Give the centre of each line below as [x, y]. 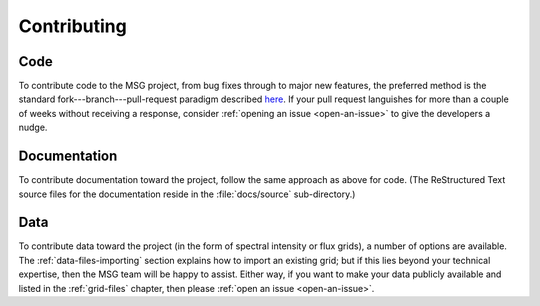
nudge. [33, 127]
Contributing [72, 26]
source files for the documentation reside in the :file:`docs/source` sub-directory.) [187, 194]
